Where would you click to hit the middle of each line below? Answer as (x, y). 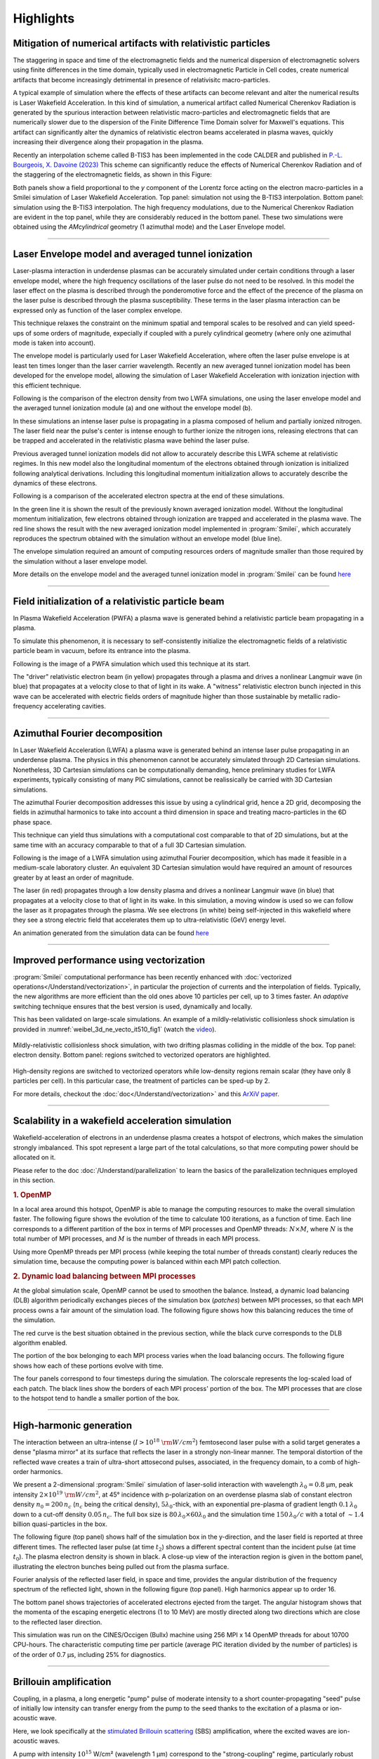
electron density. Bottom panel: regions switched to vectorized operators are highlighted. (142, 1055)
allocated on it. (34, 1157)
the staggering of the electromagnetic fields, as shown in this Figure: (112, 174)
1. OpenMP (32, 1195)
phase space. (33, 822)
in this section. (34, 1180)
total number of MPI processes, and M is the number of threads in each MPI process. (137, 1239)
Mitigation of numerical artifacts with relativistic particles (141, 43)
